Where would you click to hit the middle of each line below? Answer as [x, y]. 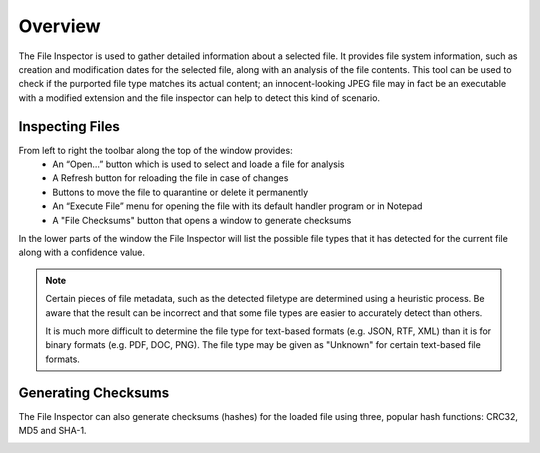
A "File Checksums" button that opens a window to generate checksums [202, 220]
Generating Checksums [94, 392]
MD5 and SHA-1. [52, 430]
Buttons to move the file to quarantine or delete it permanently [180, 192]
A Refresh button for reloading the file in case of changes [170, 178]
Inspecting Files [69, 126]
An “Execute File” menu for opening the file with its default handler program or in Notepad [237, 206]
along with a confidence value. [81, 252]
